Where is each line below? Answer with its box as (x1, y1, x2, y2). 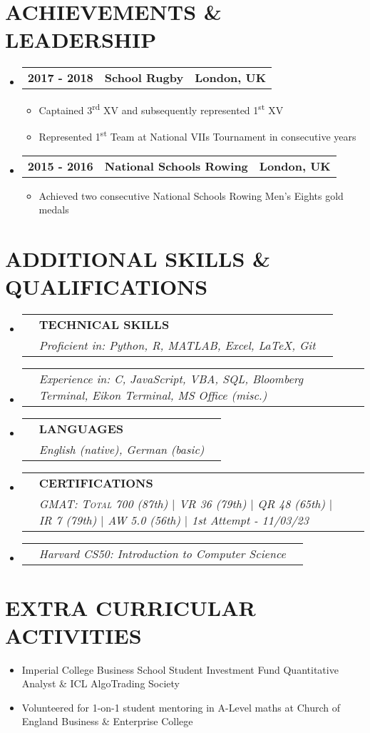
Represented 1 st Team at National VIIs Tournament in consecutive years (38, 127, 356, 144)
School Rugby (104, 69, 184, 86)
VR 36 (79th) (179, 495, 247, 512)
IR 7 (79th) (38, 512, 97, 529)
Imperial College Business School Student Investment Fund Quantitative (21, 662, 339, 677)
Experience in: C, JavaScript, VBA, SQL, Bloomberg (38, 370, 304, 388)
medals (38, 202, 69, 217)
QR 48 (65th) (257, 495, 326, 512)
